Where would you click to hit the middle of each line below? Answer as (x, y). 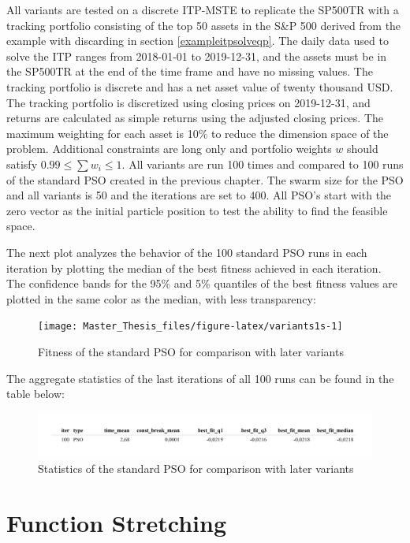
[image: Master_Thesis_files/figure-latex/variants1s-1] (190, 327)
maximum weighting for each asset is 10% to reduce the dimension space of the (198, 133)
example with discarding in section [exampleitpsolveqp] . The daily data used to (198, 41)
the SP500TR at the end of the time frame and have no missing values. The (190, 71)
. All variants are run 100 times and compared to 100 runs (263, 164)
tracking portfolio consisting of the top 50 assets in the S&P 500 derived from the (204, 25)
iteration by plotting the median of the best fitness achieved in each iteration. (194, 268)
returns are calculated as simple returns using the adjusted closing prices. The (195, 118)
